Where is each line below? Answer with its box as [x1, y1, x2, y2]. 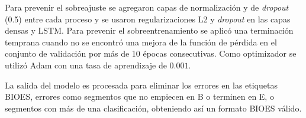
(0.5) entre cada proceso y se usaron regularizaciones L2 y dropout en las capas [5, 12, 291, 25]
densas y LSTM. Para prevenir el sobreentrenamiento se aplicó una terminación [5, 24, 294, 37]
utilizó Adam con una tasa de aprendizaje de [5, 58, 167, 71]
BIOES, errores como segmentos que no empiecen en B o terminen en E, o [5, 90, 274, 103]
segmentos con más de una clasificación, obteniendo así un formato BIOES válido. [5, 101, 302, 114]
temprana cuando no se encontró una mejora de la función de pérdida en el [5, 35, 277, 48]
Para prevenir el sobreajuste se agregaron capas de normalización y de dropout [5, 1, 289, 13]
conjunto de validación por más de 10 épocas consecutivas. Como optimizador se [5, 47, 297, 60]
